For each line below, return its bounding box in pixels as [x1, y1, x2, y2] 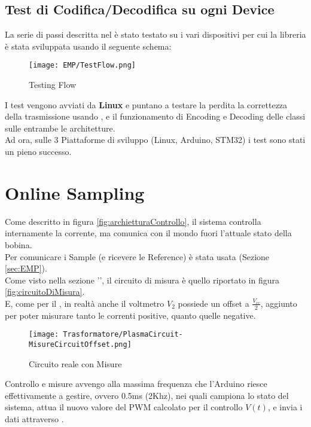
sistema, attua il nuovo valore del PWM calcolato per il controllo [5, 401, 243, 413]
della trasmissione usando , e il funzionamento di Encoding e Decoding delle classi [5, 110, 306, 123]
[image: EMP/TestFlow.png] [29, 61, 136, 70]
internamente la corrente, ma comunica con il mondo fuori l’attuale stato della [5, 227, 292, 239]
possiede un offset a [178, 297, 249, 309]
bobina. [5, 238, 32, 251]
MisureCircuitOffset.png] [29, 340, 132, 349]
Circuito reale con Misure [29, 357, 122, 370]
